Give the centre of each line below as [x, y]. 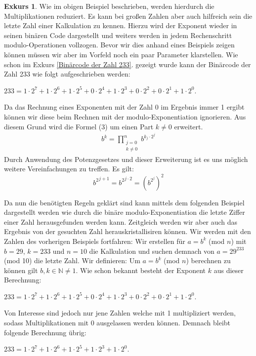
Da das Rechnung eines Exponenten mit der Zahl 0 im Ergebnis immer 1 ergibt [124, 107]
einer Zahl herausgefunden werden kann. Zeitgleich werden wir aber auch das [121, 221]
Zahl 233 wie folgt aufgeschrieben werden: [67, 74]
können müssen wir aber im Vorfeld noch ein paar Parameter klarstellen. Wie [121, 54]
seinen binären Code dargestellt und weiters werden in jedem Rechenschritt [118, 35]
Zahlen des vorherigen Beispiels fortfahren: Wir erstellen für [95, 241]
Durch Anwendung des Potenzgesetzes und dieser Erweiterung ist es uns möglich [126, 159]
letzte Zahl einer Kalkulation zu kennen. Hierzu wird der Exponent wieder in [121, 25]
